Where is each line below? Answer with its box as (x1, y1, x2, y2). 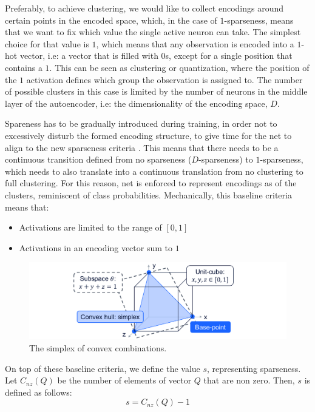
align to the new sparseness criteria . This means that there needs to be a (5, 141, 279, 154)
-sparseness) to (198, 153, 253, 166)
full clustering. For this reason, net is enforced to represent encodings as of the (5, 177, 297, 189)
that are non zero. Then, (203, 374, 295, 387)
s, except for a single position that (165, 49, 293, 62)
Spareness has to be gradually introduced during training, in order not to (5, 117, 277, 130)
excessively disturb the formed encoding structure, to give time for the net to (5, 129, 292, 141)
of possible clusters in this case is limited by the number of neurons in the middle (5, 85, 308, 98)
